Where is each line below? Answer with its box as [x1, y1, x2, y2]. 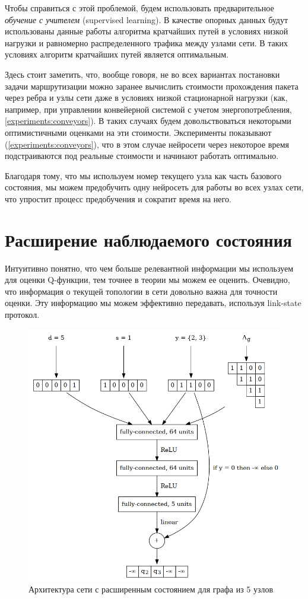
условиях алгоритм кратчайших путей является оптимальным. [5, 48, 229, 60]
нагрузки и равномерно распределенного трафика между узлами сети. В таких [5, 36, 288, 49]
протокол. [5, 308, 40, 320]
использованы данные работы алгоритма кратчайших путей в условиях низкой [5, 25, 288, 37]
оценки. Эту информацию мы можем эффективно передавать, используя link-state [5, 297, 301, 309]
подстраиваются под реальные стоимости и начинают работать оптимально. [5, 149, 279, 162]
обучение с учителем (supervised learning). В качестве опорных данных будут [5, 13, 288, 26]
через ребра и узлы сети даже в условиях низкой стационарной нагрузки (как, [5, 91, 288, 104]
